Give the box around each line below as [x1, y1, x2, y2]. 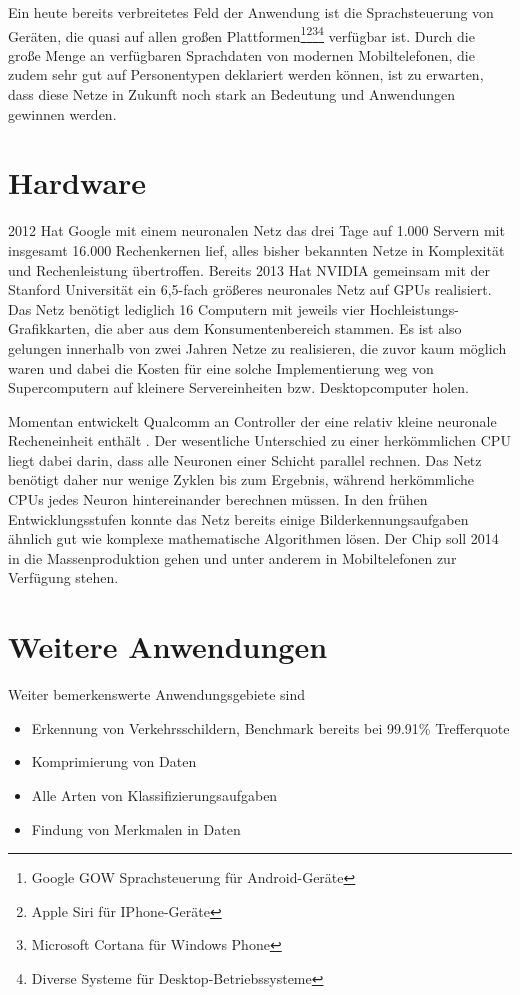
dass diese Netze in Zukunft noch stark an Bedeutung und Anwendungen [8, 84, 456, 105]
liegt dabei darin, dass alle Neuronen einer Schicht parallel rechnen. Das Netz [8, 449, 482, 470]
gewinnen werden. [8, 103, 117, 124]
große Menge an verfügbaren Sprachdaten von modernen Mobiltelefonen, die [8, 44, 475, 65]
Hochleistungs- [369, 298, 459, 319]
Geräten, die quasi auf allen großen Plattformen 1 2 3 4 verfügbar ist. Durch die [8, 22, 475, 46]
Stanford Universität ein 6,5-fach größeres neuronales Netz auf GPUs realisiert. [8, 279, 492, 300]
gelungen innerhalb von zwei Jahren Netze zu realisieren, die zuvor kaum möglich [8, 337, 507, 358]
